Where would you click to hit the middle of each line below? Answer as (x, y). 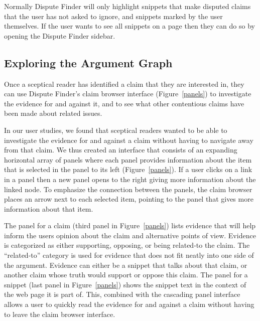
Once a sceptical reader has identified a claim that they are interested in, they (124, 84)
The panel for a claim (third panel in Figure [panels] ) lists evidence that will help (130, 225)
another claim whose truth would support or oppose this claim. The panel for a (126, 275)
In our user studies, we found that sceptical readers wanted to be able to (116, 130)
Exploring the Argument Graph (88, 62)
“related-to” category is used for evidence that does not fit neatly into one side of (129, 255)
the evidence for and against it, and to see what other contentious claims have (124, 103)
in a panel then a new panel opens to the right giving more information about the (130, 179)
